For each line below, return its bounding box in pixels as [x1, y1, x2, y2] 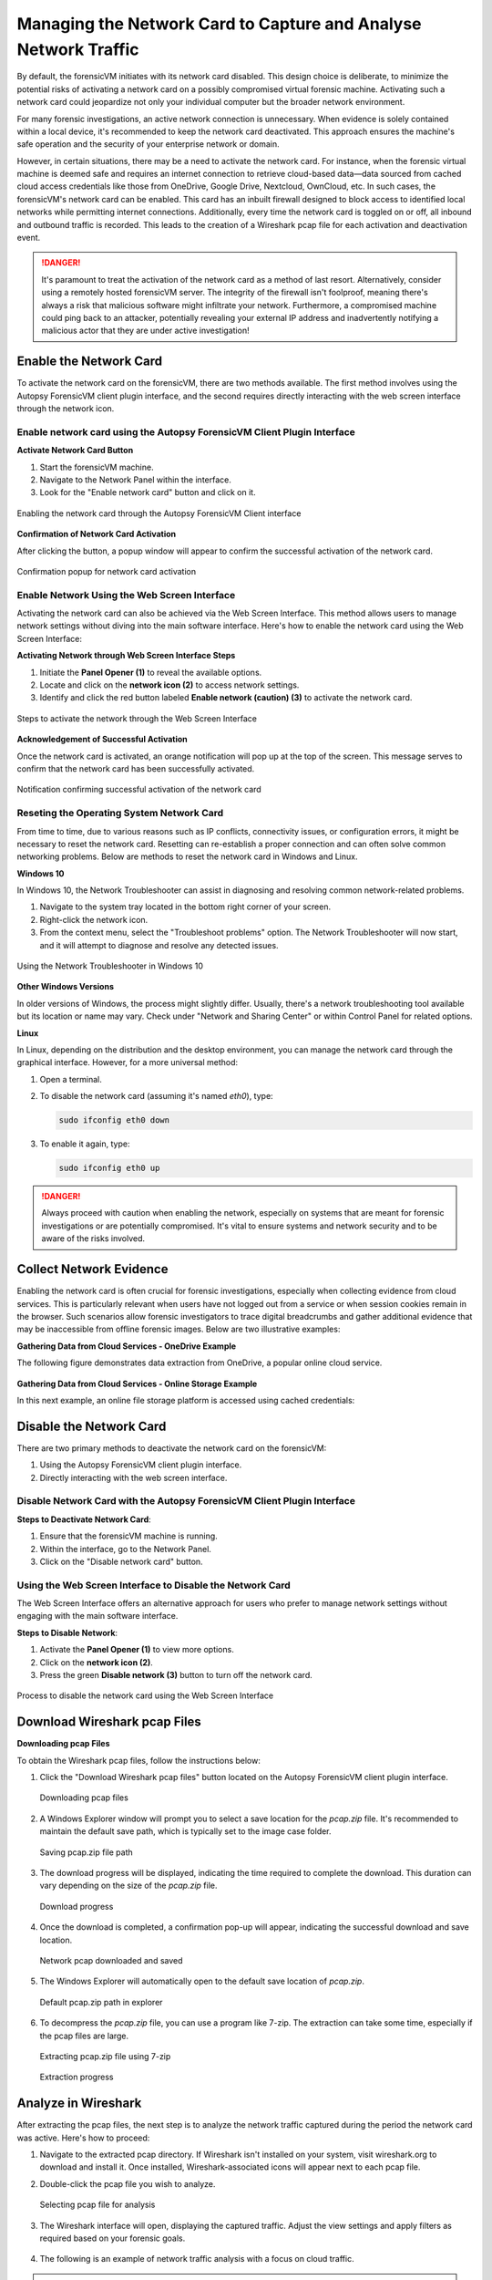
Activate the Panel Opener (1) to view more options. [39, 1644, 234, 1655]
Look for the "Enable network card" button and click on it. [39, 487, 256, 498]
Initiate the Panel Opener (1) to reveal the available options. [39, 667, 262, 678]
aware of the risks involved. [41, 1233, 146, 1244]
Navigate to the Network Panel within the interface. [39, 474, 231, 485]
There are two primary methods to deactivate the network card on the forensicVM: [16, 1442, 327, 1454]
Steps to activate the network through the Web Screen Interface [16, 712, 257, 724]
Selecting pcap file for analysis [39, 2199, 156, 2211]
